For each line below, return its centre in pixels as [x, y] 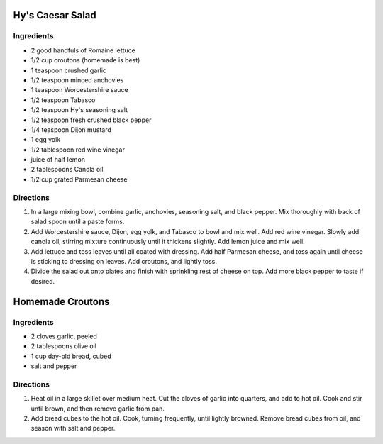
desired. [43, 281]
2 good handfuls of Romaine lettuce [83, 50]
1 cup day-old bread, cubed [71, 356]
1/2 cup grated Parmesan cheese [79, 179]
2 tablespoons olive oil [64, 346]
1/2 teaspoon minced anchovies [77, 80]
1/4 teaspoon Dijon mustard [71, 129]
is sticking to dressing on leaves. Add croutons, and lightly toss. [124, 261]
